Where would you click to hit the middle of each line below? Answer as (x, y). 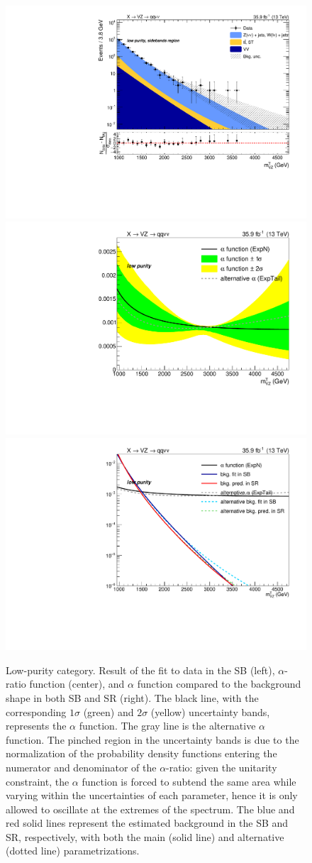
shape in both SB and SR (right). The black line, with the (132, 697)
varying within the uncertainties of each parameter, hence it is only (152, 795)
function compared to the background (219, 684)
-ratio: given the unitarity (222, 767)
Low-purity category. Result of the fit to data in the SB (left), (140, 670)
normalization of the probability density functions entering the (141, 753)
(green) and (108, 711)
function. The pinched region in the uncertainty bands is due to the (152, 739)
